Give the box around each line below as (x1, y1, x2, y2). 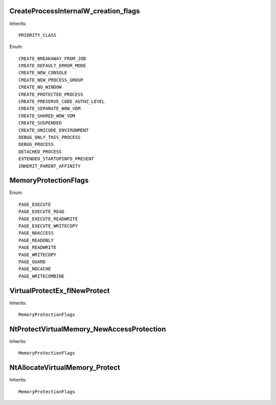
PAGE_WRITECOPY (18, 251, 57, 258)
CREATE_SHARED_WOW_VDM (18, 113, 76, 119)
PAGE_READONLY (18, 237, 54, 243)
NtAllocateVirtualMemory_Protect (9, 364, 120, 372)
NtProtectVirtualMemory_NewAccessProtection (9, 325, 166, 333)
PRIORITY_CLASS (18, 32, 57, 38)
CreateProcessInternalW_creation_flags (9, 7, 140, 15)
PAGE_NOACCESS (18, 230, 54, 236)
